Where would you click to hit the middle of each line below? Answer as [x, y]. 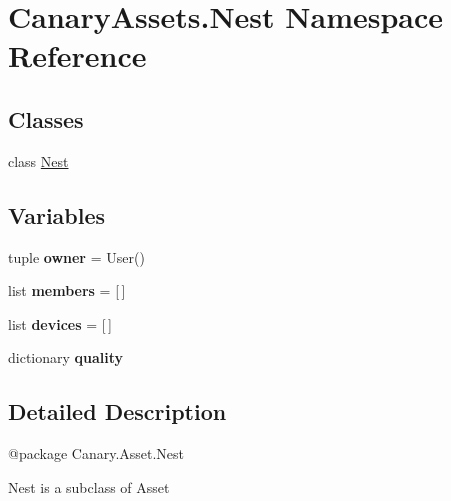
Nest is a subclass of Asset [89, 486]
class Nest [38, 160]
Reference [77, 55]
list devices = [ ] [60, 323]
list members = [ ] [67, 290]
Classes [46, 118]
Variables [57, 214]
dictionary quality [66, 357]
